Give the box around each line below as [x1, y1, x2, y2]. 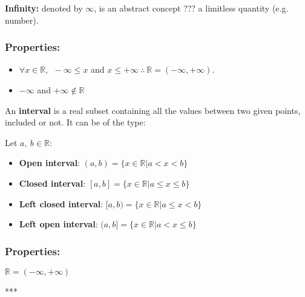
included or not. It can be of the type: [5, 116, 146, 128]
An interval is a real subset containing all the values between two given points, [5, 104, 301, 116]
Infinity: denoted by [5, 2, 83, 14]
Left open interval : [19, 218, 98, 230]
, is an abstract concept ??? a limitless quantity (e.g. [94, 2, 289, 14]
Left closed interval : [19, 197, 103, 210]
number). [5, 13, 39, 26]
